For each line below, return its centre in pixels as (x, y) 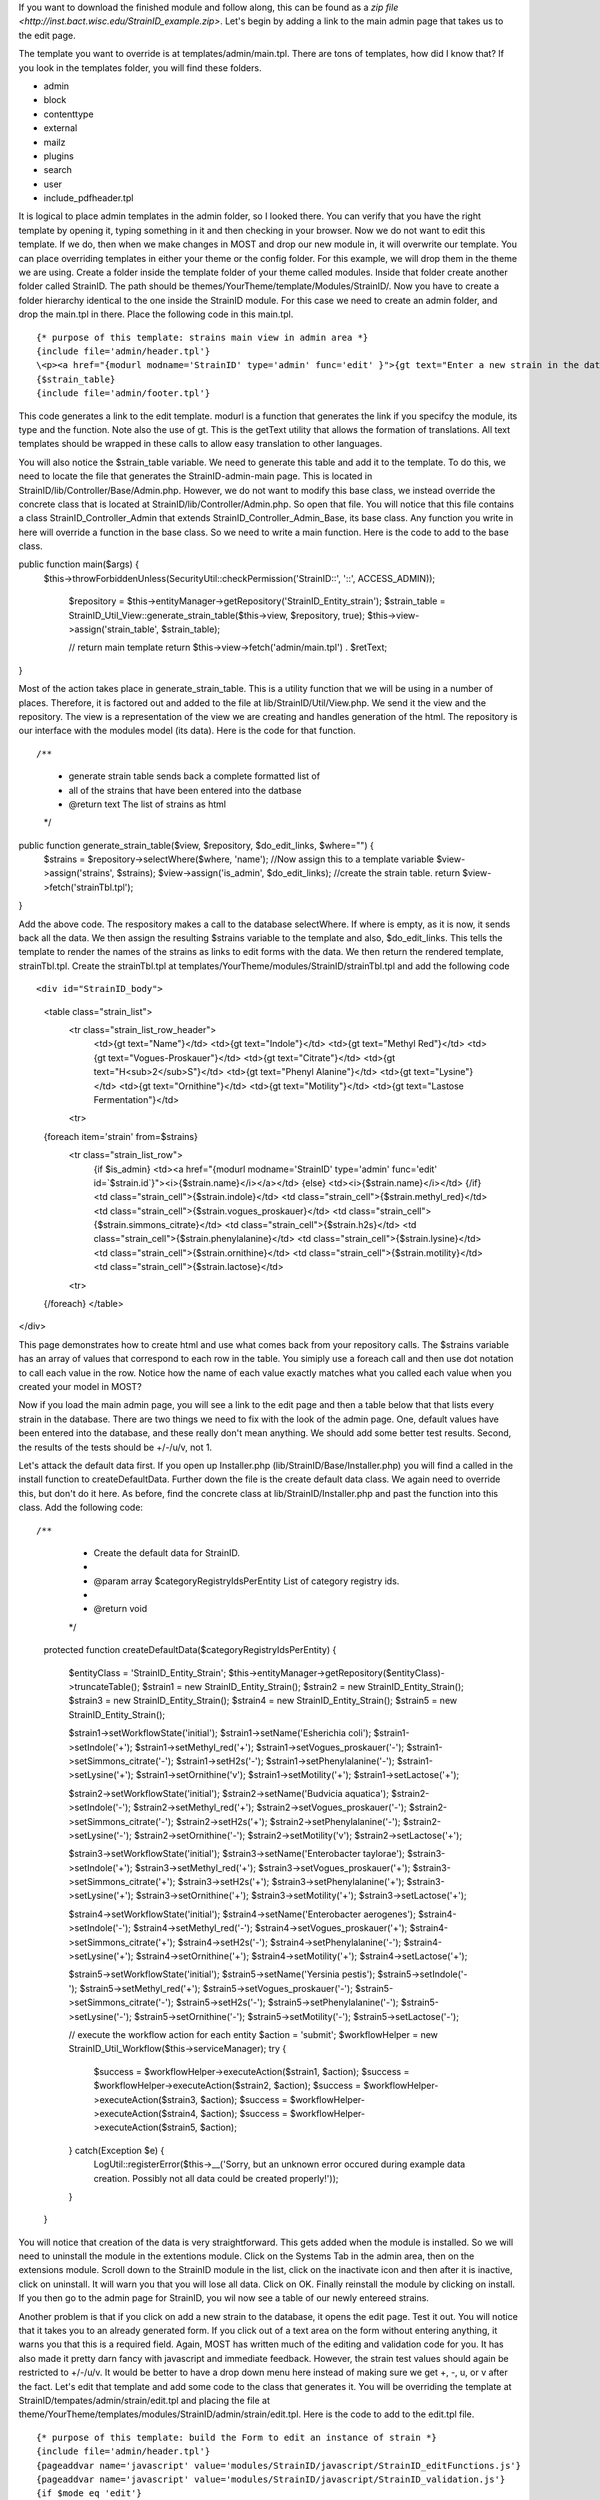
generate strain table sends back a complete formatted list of (194, 776)
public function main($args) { (79, 564)
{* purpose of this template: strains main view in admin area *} (202, 337)
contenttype (68, 114)
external (60, 128)
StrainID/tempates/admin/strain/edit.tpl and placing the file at (144, 2400)
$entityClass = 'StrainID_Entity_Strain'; (147, 1672)
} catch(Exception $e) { (116, 2150)
